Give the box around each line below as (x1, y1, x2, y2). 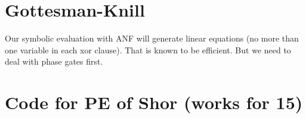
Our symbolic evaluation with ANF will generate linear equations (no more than (5, 32, 299, 44)
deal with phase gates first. (5, 55, 103, 68)
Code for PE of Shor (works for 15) (5, 90, 303, 114)
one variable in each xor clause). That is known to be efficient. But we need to (5, 43, 291, 56)
